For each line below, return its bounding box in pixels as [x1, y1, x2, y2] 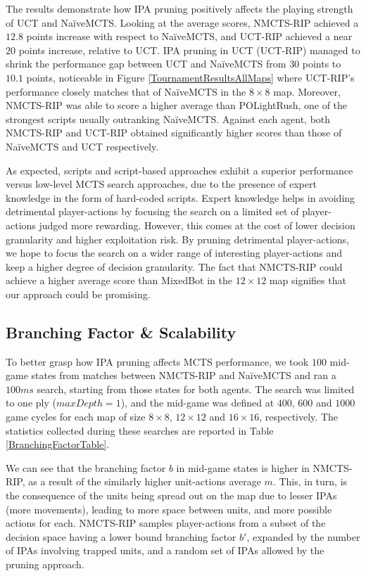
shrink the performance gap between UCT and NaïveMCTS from [6, 56, 286, 71]
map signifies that [269, 273, 346, 288]
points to [302, 56, 341, 71]
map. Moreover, [273, 84, 341, 98]
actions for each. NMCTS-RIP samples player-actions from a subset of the [6, 516, 326, 530]
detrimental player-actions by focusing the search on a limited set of [6, 204, 299, 219]
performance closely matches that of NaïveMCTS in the [6, 84, 246, 98]
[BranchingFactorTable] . [6, 437, 110, 452]
